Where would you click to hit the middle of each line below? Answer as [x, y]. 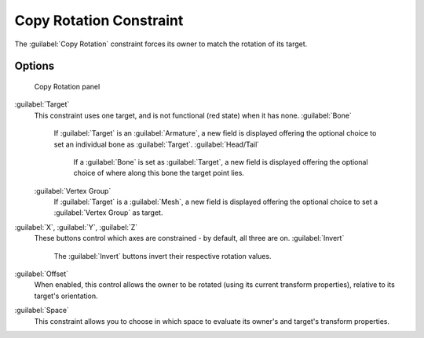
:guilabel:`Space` [42, 311]
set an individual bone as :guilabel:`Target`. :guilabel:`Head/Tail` [157, 144]
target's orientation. [66, 296]
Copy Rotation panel [67, 86]
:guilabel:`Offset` [42, 274]
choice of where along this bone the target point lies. [159, 173]
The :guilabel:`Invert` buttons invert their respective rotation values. [163, 256]
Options [35, 66]
